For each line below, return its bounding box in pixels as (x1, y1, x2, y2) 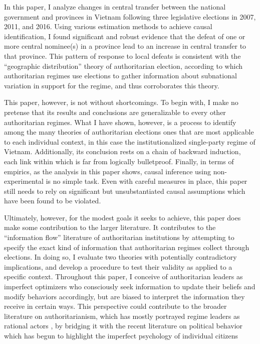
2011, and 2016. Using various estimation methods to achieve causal (4, 21, 212, 32)
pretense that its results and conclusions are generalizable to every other (4, 106, 226, 117)
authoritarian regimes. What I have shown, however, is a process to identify (4, 117, 236, 127)
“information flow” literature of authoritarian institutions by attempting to (4, 232, 234, 243)
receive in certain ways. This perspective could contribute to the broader (4, 301, 227, 311)
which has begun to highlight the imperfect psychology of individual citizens (4, 330, 238, 340)
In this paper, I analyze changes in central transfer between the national (4, 2, 226, 12)
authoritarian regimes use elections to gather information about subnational (4, 70, 237, 81)
